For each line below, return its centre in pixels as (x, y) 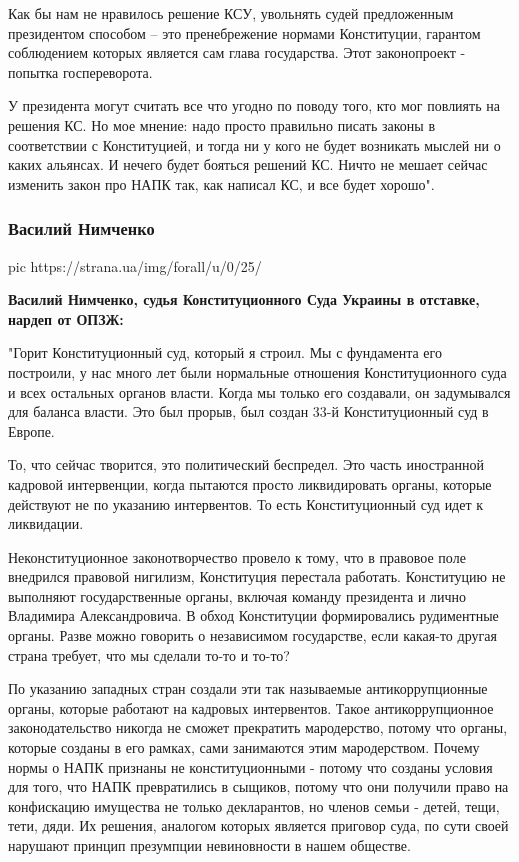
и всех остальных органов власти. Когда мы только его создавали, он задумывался (259, 391)
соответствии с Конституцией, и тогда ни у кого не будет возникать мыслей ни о (254, 144)
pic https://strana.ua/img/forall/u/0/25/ (135, 265)
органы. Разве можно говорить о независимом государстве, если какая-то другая (252, 635)
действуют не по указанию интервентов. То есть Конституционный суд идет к (246, 503)
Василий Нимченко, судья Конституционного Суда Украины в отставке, (244, 299)
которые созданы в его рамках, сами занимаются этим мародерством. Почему (244, 747)
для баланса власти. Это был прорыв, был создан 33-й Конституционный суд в (248, 411)
